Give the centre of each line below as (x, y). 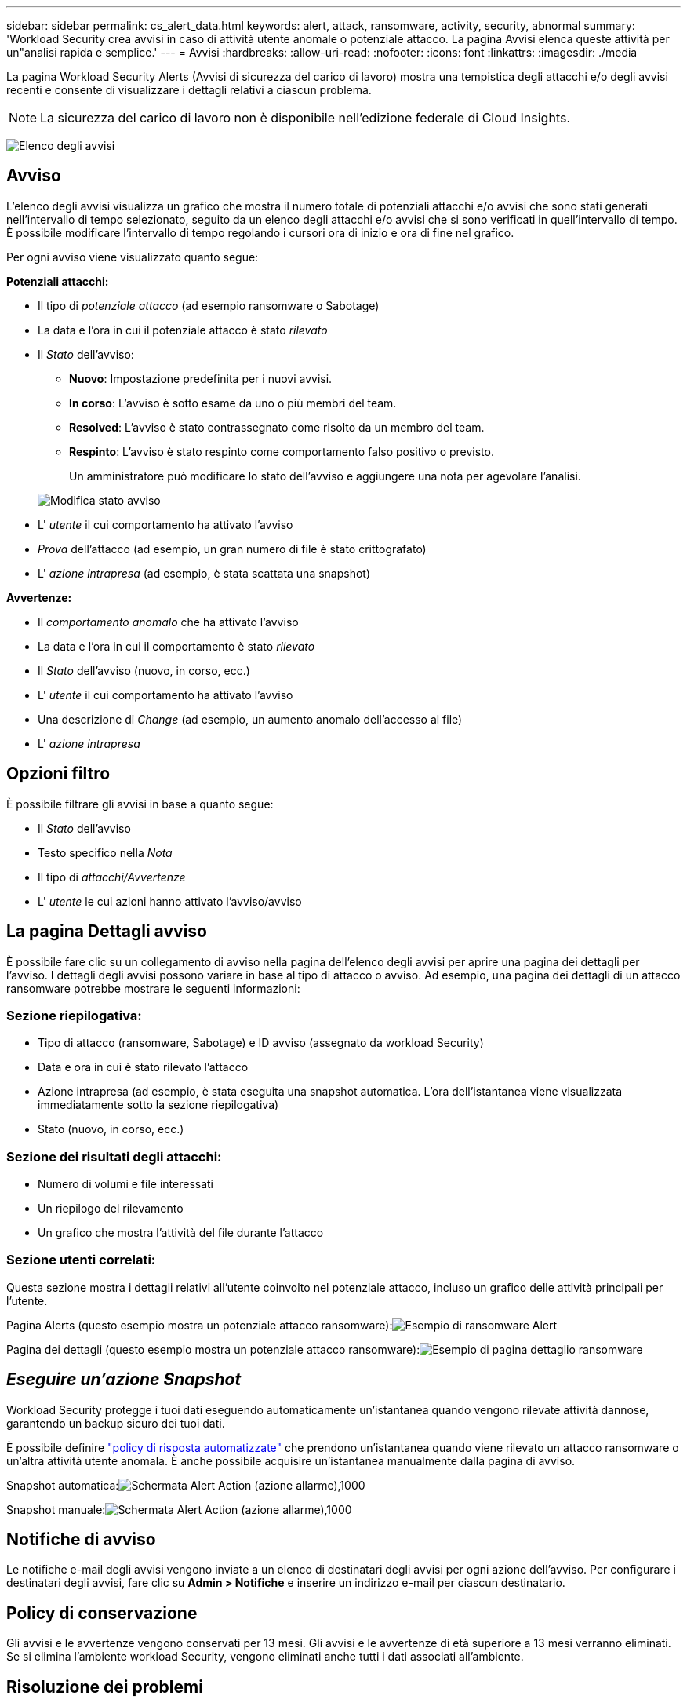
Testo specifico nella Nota (105, 852)
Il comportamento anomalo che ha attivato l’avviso (168, 622)
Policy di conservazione (102, 1613)
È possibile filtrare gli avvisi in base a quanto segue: (140, 804)
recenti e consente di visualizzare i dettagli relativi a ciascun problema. (189, 90)
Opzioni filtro (58, 774)
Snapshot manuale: (56, 1509)
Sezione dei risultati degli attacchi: (114, 1156)
